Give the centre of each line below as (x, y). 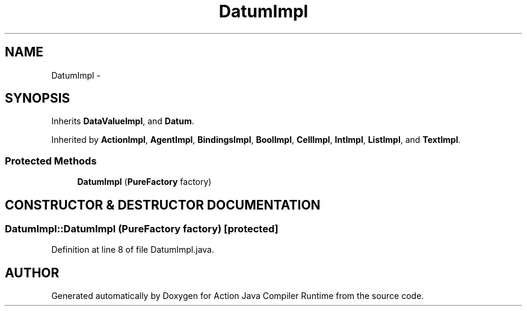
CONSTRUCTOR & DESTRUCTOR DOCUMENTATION (163, 205)
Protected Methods (51, 161)
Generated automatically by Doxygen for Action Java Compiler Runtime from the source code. (238, 296)
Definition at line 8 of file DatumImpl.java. (133, 250)
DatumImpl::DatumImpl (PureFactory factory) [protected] (142, 229)
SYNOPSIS (38, 98)
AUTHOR (32, 273)
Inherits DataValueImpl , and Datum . (123, 121)
